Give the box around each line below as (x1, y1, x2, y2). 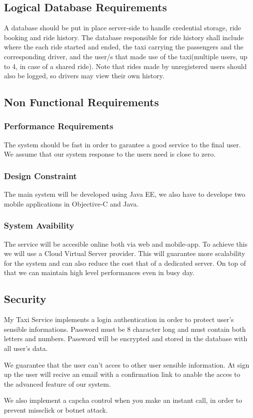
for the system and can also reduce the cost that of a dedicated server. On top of (4, 257, 246, 268)
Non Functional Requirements (4, 94, 159, 110)
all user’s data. (4, 343, 48, 353)
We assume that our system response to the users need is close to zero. (4, 149, 216, 159)
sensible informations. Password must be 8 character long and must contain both (4, 324, 246, 334)
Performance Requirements (4, 120, 113, 132)
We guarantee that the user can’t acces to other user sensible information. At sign (4, 359, 250, 370)
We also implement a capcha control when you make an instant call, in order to (4, 395, 242, 405)
